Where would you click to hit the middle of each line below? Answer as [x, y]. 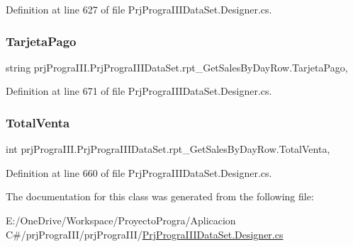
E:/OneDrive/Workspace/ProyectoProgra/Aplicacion [121, 220]
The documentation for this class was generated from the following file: [160, 196]
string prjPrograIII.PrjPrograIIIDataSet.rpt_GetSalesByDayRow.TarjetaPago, [177, 67]
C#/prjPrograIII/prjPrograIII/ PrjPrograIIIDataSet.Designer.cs [145, 234]
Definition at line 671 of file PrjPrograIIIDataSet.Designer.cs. [139, 91]
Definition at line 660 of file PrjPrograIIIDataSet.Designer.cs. [139, 172]
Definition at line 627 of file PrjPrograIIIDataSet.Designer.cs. [139, 9]
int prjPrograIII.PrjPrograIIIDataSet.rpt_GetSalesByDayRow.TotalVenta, [168, 149]
